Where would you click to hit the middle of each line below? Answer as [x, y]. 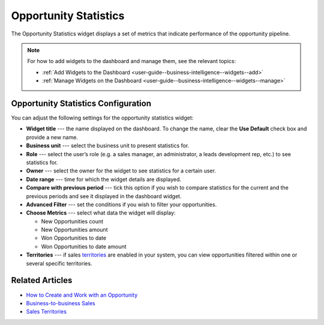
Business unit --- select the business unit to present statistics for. [108, 146]
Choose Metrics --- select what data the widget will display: [101, 213]
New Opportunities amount [74, 230]
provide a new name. [52, 137]
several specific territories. [59, 263]
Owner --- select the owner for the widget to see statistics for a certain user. [121, 171]
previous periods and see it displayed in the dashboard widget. [104, 196]
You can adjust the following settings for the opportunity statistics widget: [102, 118]
